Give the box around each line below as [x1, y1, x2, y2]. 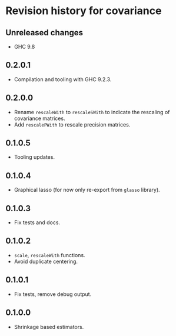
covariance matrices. [14, 115, 65, 122]
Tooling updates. [14, 154, 55, 161]
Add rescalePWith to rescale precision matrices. [14, 121, 131, 128]
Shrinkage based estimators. [14, 323, 84, 330]
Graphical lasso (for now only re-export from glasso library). [14, 187, 160, 194]
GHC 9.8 [14, 43, 35, 50]
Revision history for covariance [5, 4, 162, 18]
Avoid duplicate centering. [14, 258, 78, 265]
